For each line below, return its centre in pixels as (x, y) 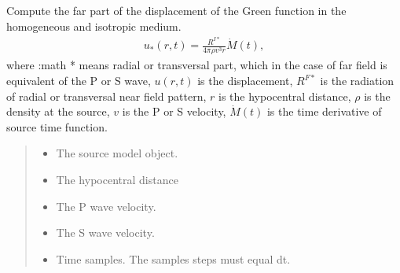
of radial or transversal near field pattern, (106, 96)
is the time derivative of (324, 111)
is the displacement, (245, 81)
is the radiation (357, 81)
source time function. (57, 126)
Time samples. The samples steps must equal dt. (173, 258)
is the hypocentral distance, (285, 96)
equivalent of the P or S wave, (79, 81)
